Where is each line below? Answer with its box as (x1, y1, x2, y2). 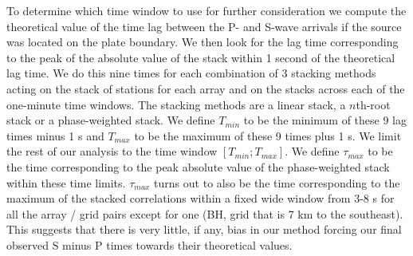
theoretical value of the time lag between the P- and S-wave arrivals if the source (6, 18, 402, 34)
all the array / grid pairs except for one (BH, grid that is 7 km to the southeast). (6, 205, 403, 222)
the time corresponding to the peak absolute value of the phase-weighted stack (6, 158, 390, 175)
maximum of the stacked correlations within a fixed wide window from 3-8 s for (6, 190, 395, 207)
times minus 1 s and (6, 127, 104, 144)
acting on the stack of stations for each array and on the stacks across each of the (6, 80, 405, 96)
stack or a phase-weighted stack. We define (6, 112, 215, 128)
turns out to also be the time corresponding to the (154, 174, 400, 191)
